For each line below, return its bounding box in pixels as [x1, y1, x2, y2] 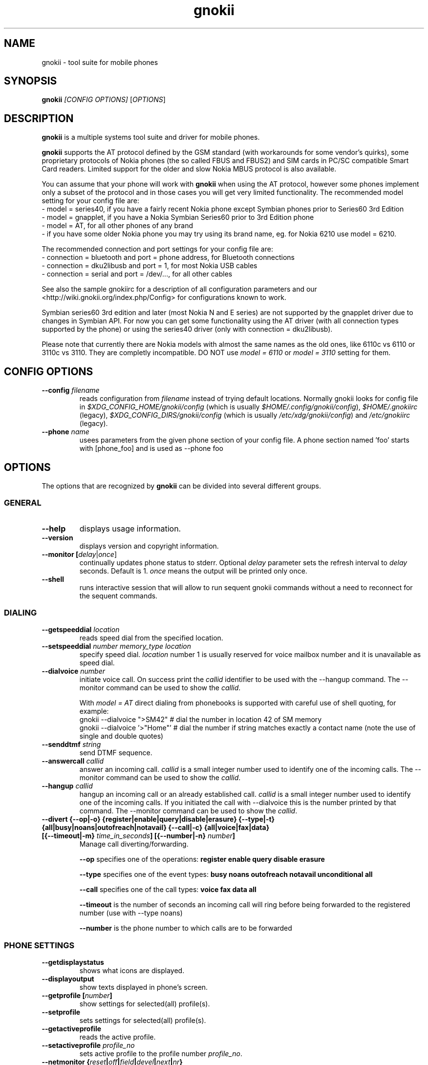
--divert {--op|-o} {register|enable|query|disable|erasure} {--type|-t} [42, 815, 275, 824]
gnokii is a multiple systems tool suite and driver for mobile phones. [42, 133, 260, 142]
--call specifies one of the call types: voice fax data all [79, 885, 257, 894]
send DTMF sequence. [79, 748, 152, 757]
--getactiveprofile [42, 1024, 102, 1033]
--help [42, 523, 66, 533]
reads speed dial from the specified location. [79, 634, 223, 642]
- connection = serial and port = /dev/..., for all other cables [42, 270, 233, 278]
